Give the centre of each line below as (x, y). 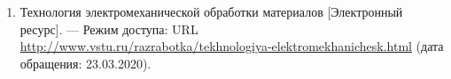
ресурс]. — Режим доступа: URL (109, 29)
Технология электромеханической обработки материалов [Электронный (211, 11)
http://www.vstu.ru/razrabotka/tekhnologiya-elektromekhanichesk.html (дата (232, 46)
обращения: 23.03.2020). (86, 63)
